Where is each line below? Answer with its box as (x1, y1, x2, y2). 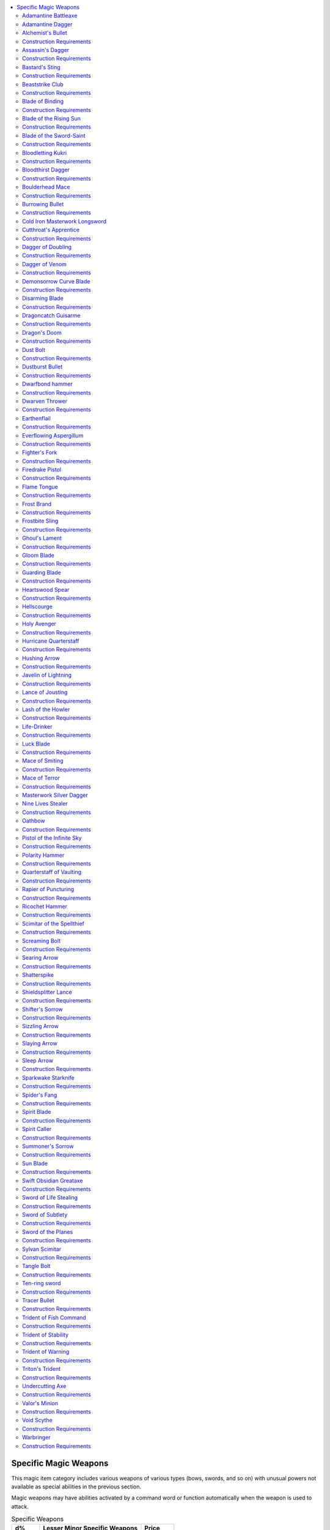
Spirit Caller (22, 1125, 52, 1133)
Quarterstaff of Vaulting (22, 868, 82, 876)
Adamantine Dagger (22, 20, 73, 28)
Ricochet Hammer (22, 903, 67, 910)
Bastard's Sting (22, 63, 61, 70)
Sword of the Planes (22, 1228, 73, 1236)
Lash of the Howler (22, 706, 70, 713)
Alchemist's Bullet (22, 29, 67, 37)
